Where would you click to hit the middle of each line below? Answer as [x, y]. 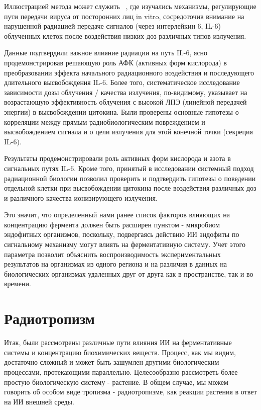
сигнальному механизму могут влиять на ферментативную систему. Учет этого [125, 244]
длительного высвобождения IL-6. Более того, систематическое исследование [122, 82]
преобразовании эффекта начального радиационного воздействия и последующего [129, 72]
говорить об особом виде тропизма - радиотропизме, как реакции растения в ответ [130, 392]
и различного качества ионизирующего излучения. [81, 197]
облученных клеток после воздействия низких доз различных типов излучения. [125, 35]
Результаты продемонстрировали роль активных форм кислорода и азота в [117, 158]
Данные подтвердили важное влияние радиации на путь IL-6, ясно [106, 53]
